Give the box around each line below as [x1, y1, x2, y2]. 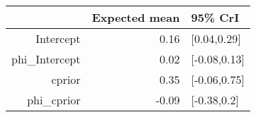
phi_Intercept [11, 51, 81, 67]
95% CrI [191, 9, 240, 25]
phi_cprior [27, 92, 81, 108]
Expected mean [91, 9, 180, 25]
